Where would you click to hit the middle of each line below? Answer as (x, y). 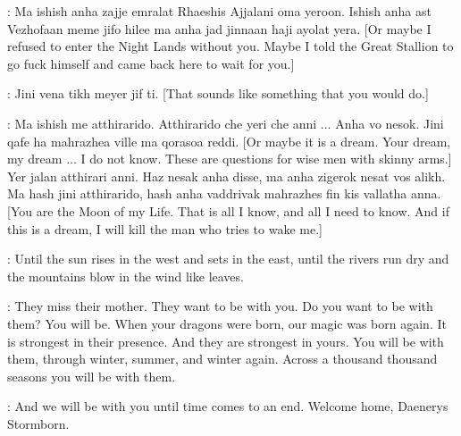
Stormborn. (38, 423)
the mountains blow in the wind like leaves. (126, 276)
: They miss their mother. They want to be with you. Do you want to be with (220, 306)
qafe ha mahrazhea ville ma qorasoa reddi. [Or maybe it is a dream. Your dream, (229, 141)
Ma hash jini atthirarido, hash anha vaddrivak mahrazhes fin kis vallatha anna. (224, 193)
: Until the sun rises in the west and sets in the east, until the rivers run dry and (228, 259)
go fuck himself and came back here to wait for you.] (151, 63)
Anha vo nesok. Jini (390, 123)
